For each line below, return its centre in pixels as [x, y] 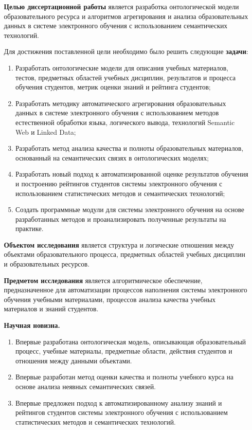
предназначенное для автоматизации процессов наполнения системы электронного [126, 290]
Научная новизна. [32, 325]
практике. [29, 228]
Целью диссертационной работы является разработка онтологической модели [122, 6]
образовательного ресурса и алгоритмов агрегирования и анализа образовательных [126, 16]
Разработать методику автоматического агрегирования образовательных [121, 103]
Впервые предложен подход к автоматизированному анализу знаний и [118, 403]
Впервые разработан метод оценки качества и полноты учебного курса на [124, 377]
